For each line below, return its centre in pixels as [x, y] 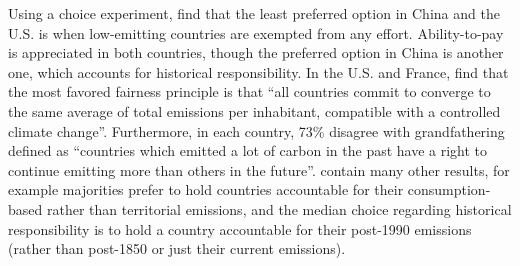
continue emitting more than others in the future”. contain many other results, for [259, 169]
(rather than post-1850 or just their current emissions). [177, 248]
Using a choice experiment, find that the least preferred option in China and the [254, 13]
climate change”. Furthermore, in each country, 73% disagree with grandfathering [256, 130]
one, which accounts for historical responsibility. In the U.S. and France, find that [258, 71]
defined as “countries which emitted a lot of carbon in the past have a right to [248, 150]
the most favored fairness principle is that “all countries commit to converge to [249, 91]
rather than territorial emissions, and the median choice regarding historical [279, 208]
